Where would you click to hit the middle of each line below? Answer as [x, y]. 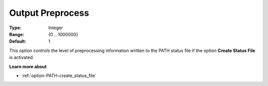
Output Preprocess [49, 13]
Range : [17, 34]
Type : [15, 28]
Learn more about [28, 66]
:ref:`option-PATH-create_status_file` [59, 75]
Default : [18, 42]
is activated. [22, 57]
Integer [56, 28]
